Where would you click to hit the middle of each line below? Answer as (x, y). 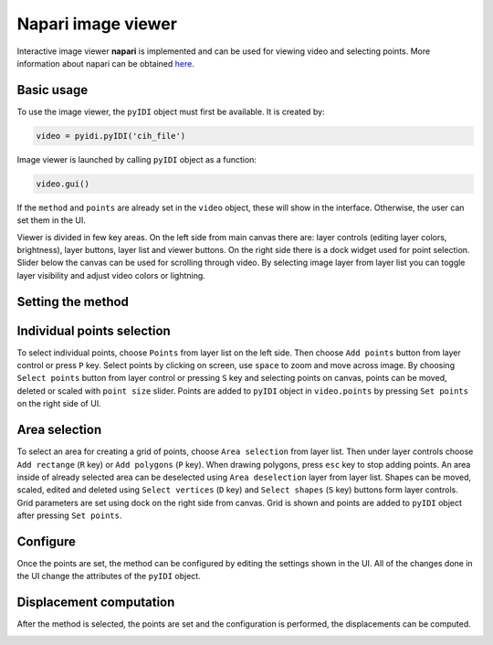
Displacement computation (96, 603)
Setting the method (73, 301)
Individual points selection (94, 330)
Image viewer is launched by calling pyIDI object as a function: (137, 159)
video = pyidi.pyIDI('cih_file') (111, 136)
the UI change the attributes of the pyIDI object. (109, 576)
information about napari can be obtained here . (106, 63)
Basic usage (52, 90)
